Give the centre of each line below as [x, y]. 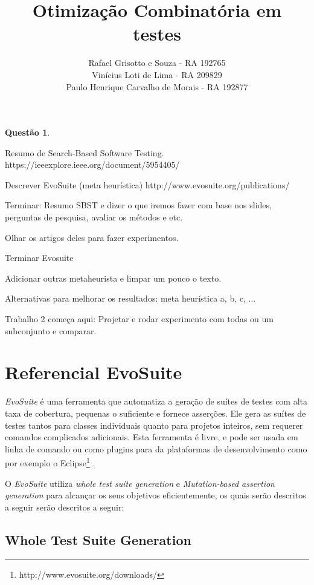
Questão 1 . [27, 132]
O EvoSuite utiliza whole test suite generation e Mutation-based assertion [140, 483]
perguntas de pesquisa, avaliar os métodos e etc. [94, 217]
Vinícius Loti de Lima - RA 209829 [157, 74]
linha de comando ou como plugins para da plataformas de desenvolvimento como [156, 448]
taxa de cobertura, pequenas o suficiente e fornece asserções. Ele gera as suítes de [155, 413]
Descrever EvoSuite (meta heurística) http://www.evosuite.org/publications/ [147, 184]
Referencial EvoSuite [94, 372]
